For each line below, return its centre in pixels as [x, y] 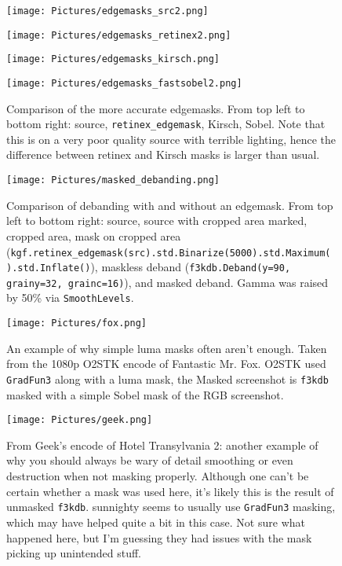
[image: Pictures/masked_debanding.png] [113, 180]
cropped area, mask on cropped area [94, 235]
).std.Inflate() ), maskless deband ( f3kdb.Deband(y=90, [149, 267]
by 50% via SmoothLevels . [70, 298]
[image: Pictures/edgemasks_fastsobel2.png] [124, 83]
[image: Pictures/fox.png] [76, 323]
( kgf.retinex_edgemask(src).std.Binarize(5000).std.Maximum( [169, 251]
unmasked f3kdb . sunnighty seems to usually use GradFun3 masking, [171, 507]
